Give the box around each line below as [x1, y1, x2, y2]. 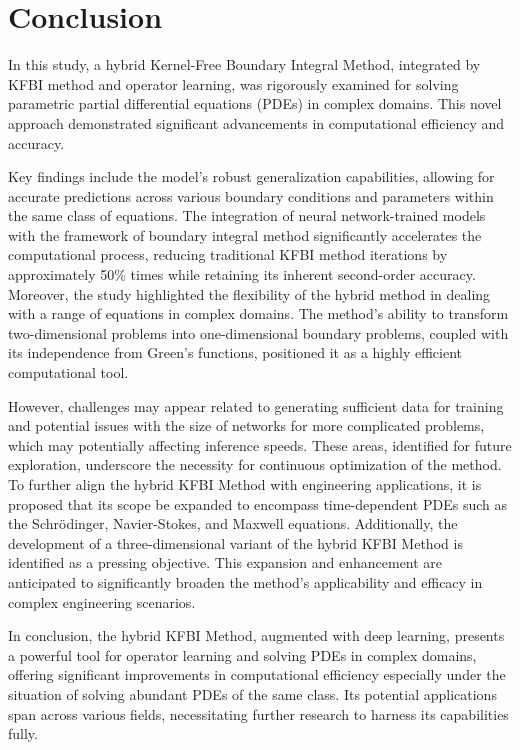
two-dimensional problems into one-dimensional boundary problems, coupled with [8, 322, 509, 343]
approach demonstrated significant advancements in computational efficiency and [8, 112, 505, 133]
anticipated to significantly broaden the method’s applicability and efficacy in [8, 571, 483, 592]
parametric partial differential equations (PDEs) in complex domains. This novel [8, 93, 502, 114]
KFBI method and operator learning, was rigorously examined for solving [8, 73, 459, 94]
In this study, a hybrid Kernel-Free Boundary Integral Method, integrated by [8, 54, 481, 75]
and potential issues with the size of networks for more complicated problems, [8, 415, 485, 436]
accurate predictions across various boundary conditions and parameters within [8, 185, 494, 206]
